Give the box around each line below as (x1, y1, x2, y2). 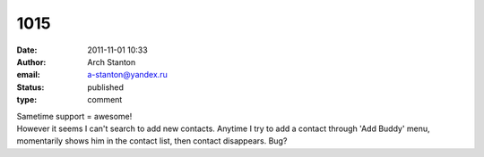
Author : (16, 56, 47, 67)
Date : (16, 45, 38, 55)
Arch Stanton (87, 56, 136, 67)
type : (16, 95, 38, 105)
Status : (16, 81, 45, 93)
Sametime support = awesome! (16, 111, 133, 121)
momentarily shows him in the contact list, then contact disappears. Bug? (16, 136, 288, 146)
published (87, 81, 125, 93)
